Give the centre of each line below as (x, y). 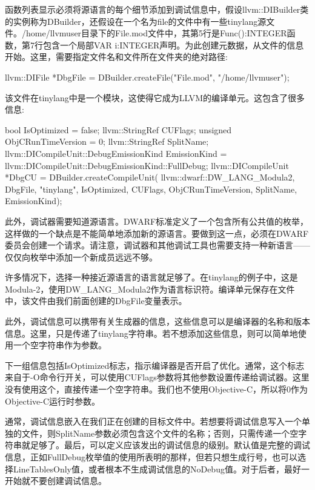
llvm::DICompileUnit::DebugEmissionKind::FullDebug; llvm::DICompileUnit (147, 165)
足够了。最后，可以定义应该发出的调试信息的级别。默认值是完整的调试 (170, 445)
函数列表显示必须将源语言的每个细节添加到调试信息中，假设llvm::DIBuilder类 (157, 9)
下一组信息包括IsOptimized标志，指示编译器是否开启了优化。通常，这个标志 (155, 365)
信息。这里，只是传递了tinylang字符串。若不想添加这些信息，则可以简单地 (151, 333)
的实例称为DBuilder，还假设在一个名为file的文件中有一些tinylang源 (136, 21)
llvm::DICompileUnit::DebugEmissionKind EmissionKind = (116, 153)
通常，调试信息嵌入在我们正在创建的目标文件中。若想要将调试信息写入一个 (153, 421)
